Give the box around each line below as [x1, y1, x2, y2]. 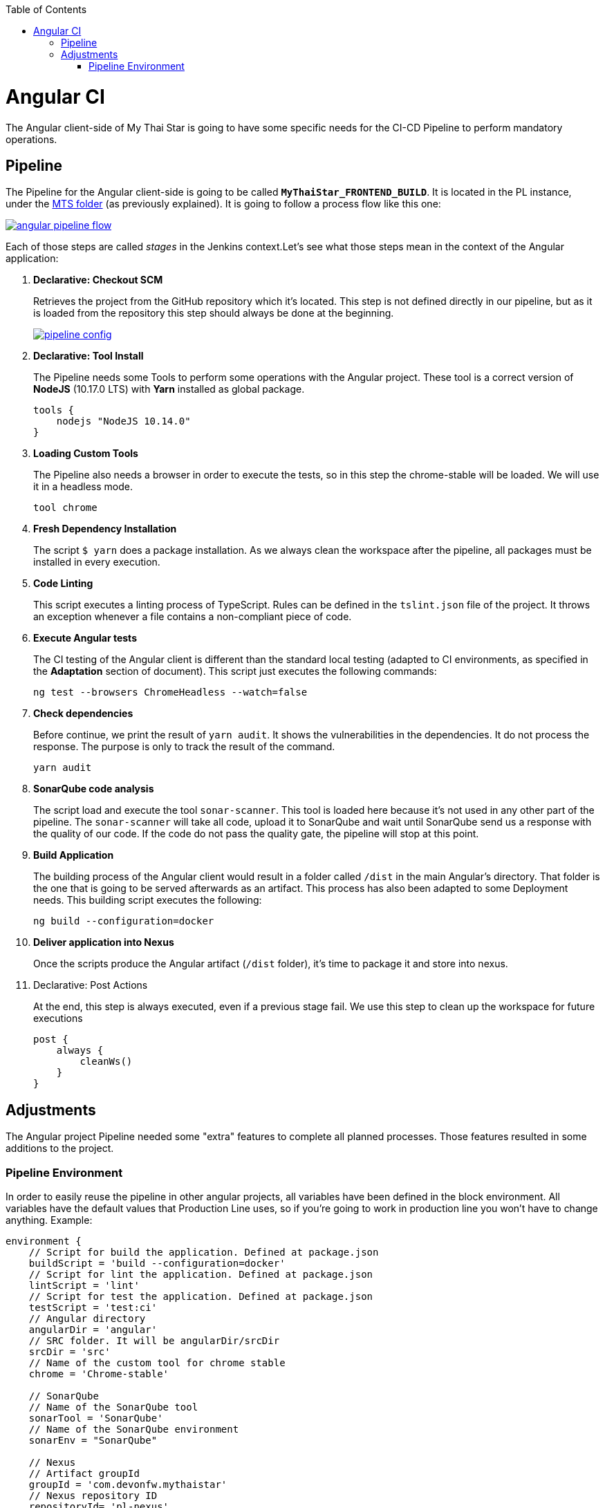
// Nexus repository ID [28, 1489, 158, 1501]
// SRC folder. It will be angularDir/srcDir [28, 1334, 280, 1346]
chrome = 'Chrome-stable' [28, 1368, 169, 1379]
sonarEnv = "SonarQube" [28, 1434, 158, 1446]
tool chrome [33, 502, 97, 514]
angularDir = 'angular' [28, 1323, 158, 1335]
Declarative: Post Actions [33, 979, 148, 992]
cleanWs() [80, 1056, 133, 1068]
